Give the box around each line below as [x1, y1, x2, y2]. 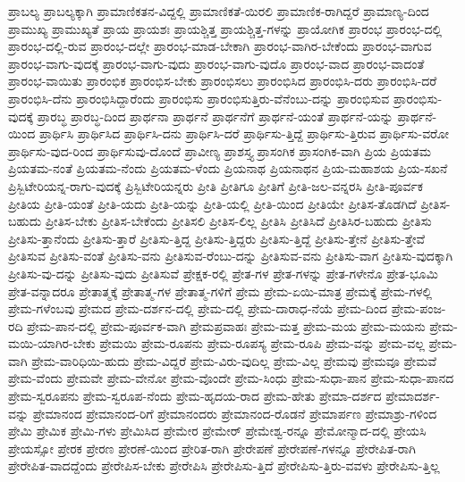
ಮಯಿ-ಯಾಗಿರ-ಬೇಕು [8, 334, 96, 353]
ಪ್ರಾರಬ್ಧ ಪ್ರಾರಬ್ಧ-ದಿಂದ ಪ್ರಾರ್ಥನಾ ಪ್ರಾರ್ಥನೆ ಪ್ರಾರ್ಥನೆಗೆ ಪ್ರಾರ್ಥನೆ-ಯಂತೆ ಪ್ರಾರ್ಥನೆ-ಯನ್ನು [37, 106, 393, 125]
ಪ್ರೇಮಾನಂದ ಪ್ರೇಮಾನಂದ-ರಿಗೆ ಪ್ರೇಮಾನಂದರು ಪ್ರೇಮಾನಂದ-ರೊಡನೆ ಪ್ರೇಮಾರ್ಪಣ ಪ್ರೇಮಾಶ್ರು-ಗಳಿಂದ [32, 403, 437, 422]
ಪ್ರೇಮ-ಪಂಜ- [391, 299, 446, 318]
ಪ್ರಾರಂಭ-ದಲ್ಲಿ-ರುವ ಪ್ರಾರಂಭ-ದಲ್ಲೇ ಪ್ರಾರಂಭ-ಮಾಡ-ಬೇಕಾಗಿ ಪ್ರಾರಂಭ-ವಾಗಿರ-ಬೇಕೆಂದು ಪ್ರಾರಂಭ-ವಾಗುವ [8, 37, 432, 55]
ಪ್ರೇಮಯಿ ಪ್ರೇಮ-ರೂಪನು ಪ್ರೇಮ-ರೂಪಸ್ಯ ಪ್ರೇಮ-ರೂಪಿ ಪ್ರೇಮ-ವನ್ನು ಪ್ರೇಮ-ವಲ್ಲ [99, 334, 425, 353]
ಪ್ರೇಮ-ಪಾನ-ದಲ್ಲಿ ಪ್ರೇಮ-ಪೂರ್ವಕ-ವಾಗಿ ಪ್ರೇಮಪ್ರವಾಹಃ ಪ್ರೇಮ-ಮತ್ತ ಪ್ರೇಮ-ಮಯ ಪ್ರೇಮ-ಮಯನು [27, 316, 426, 335]
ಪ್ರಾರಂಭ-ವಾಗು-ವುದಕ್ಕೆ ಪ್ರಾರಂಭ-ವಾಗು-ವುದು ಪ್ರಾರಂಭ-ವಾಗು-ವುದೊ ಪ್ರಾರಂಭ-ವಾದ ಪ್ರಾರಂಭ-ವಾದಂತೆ [8, 54, 425, 72]
